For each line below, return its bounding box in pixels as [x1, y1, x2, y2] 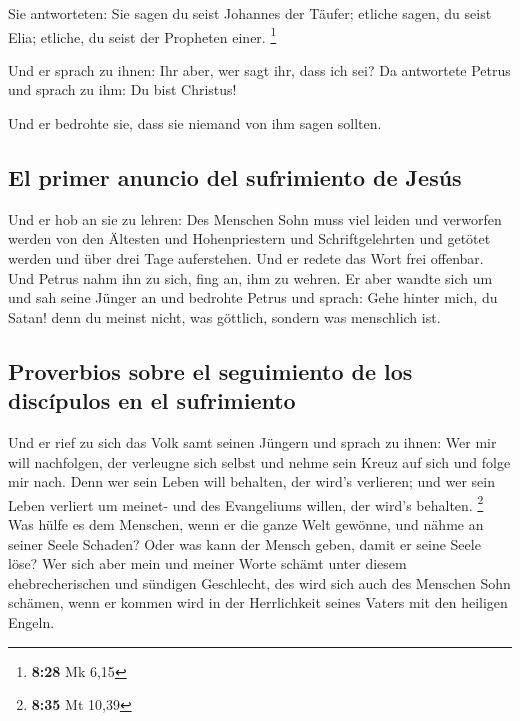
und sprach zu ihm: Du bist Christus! [8, 79, 237, 100]
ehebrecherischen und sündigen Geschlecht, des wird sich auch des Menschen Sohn [8, 572, 511, 593]
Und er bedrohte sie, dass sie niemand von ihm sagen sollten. [8, 113, 382, 134]
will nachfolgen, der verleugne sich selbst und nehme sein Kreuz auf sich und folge [8, 451, 511, 472]
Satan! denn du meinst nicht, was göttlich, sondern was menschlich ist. [8, 306, 441, 327]
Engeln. [8, 611, 55, 632]
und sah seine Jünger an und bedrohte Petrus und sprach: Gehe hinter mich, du [8, 287, 498, 308]
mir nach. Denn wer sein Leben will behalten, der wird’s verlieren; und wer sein [8, 471, 496, 492]
